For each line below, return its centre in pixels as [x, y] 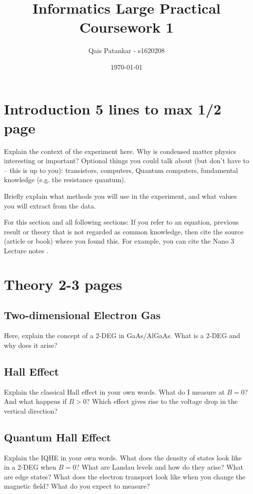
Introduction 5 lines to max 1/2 [113, 108]
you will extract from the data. [50, 205]
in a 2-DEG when [30, 467]
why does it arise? [31, 345]
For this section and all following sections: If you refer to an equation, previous [121, 222]
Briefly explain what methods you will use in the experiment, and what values [120, 196]
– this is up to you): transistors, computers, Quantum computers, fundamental [121, 170]
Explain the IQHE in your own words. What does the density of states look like [123, 457]
